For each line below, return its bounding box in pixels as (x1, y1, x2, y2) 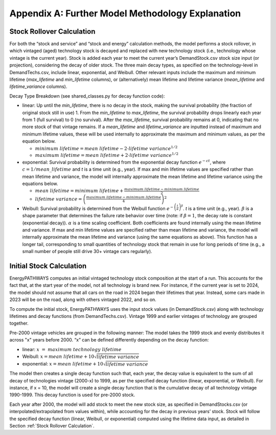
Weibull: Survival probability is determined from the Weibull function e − (22, 205, 174, 212)
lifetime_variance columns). (9, 83, 67, 89)
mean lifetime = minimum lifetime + (35, 188, 124, 194)
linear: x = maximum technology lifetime (22, 346, 122, 352)
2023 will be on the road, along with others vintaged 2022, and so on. (9, 296, 157, 303)
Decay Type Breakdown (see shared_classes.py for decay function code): (9, 93, 165, 99)
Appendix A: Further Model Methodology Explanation (9, 8, 241, 19)
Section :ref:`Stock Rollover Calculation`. (9, 422, 95, 429)
